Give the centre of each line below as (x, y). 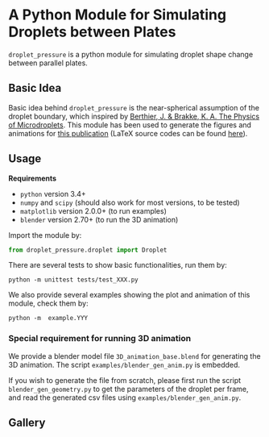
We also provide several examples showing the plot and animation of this (129, 295)
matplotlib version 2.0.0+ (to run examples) (93, 210)
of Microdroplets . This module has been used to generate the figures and (130, 125)
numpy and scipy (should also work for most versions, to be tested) (130, 202)
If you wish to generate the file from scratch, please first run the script (125, 380)
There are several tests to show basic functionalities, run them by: (118, 265)
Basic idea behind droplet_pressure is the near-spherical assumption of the (134, 107)
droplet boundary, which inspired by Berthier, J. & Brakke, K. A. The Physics (134, 116)
